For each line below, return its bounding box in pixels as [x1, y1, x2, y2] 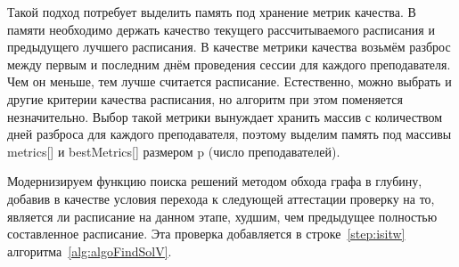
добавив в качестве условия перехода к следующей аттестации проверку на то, [7, 189, 435, 207]
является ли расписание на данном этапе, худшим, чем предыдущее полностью [7, 206, 438, 225]
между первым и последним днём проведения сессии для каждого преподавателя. [7, 54, 451, 73]
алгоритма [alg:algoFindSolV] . [7, 241, 172, 260]
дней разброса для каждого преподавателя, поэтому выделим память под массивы [7, 125, 452, 143]
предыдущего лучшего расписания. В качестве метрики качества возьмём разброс [7, 37, 451, 56]
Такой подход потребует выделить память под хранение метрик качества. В [7, 3, 416, 20]
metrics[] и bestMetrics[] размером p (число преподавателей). [7, 142, 340, 160]
